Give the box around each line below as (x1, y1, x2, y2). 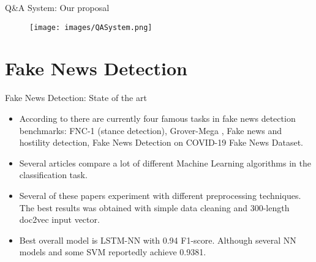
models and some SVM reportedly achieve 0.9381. (19, 245, 206, 258)
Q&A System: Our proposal (5, 1, 110, 13)
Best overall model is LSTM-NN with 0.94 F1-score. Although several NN (19, 233, 296, 246)
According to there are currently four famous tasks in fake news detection (19, 111, 296, 124)
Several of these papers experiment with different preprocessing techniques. (19, 189, 301, 201)
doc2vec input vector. (19, 213, 100, 226)
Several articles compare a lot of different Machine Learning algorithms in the (19, 156, 311, 169)
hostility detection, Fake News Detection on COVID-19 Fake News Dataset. (19, 136, 304, 149)
